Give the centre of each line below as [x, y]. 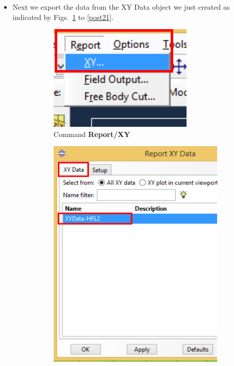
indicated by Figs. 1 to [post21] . [63, 17]
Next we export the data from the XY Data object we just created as [121, 7]
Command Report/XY [92, 134]
